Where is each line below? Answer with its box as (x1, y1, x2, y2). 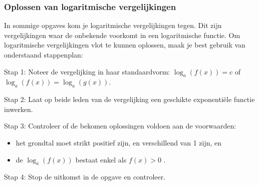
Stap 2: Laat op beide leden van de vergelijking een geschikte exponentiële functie (4, 94, 255, 104)
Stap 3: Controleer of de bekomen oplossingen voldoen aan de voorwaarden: (4, 120, 236, 131)
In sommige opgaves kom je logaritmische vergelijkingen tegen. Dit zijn (4, 20, 222, 30)
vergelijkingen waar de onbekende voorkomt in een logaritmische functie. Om (4, 29, 240, 40)
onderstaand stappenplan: (4, 49, 83, 59)
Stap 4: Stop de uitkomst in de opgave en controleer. (4, 171, 166, 182)
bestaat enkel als (75, 154, 127, 164)
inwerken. (4, 103, 33, 114)
